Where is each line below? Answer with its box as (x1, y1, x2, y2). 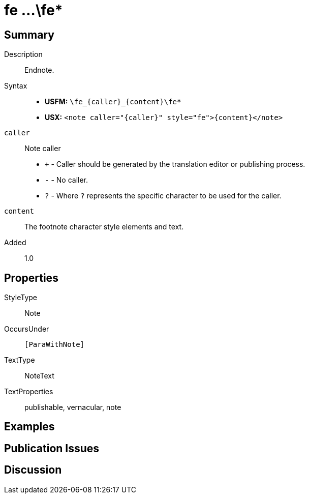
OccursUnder (4, 325, 49, 334)
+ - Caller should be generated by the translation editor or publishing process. (45, 160, 305, 169)
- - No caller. (45, 175, 88, 185)
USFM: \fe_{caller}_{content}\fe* (45, 97, 181, 106)
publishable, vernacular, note (24, 403, 121, 412)
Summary (4, 28, 54, 41)
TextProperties (4, 387, 53, 396)
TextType (4, 356, 35, 365)
